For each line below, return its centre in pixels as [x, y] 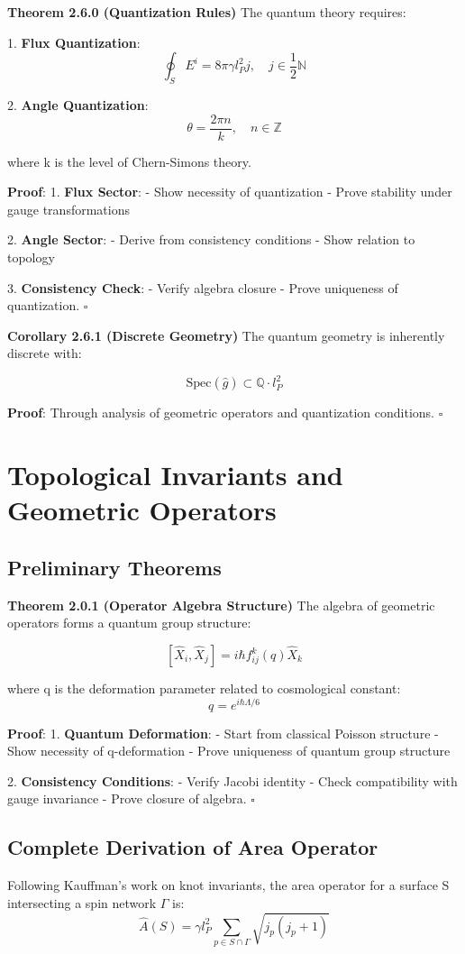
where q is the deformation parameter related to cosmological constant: [204, 688]
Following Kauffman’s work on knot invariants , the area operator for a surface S [228, 885]
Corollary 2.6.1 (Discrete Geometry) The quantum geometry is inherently [226, 335]
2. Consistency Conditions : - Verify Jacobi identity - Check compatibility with [232, 780]
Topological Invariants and [175, 475]
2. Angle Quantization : [78, 104]
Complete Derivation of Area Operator [193, 847]
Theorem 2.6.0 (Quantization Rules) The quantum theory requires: [207, 12]
